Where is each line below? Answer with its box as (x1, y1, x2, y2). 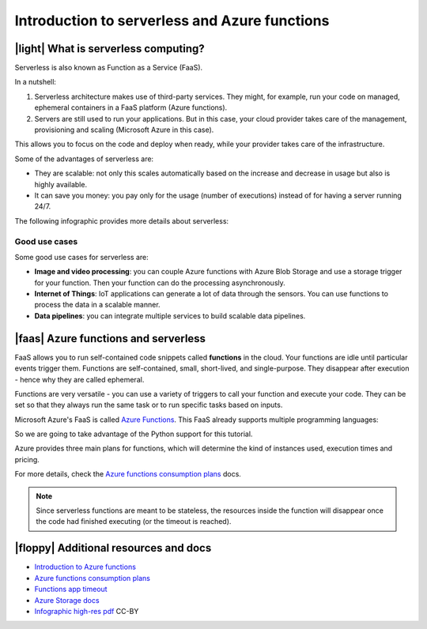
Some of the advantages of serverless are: (14, 154, 154, 164)
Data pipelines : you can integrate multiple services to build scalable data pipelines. (34, 311, 306, 320)
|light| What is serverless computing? (14, 42, 205, 55)
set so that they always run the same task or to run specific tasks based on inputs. (14, 400, 283, 410)
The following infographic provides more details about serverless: (14, 216, 229, 225)
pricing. (14, 454, 40, 464)
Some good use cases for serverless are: (14, 252, 149, 262)
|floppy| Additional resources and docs (14, 541, 212, 555)
